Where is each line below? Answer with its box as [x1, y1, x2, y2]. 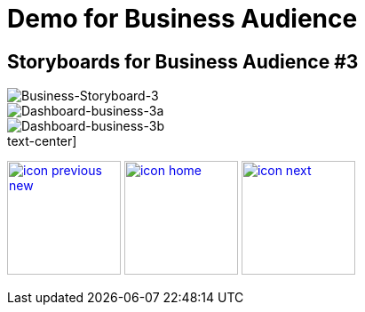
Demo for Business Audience [7, 4, 358, 34]
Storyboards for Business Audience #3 [7, 50, 359, 73]
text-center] [7, 133, 77, 149]
